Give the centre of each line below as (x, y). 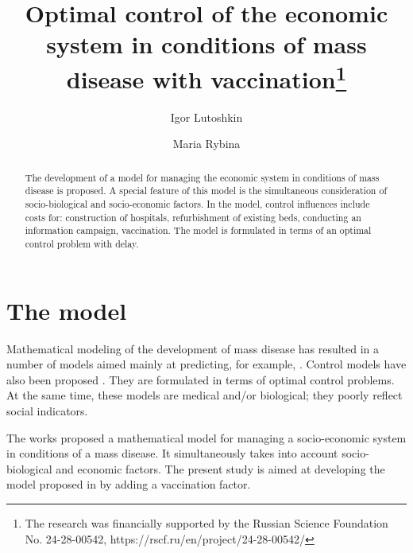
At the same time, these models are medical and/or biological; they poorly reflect (205, 395)
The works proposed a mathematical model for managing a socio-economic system (206, 437)
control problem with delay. (82, 244)
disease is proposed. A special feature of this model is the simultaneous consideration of (206, 191)
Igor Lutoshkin (206, 117)
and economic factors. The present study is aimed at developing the (220, 468)
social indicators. (47, 411)
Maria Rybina (206, 144)
